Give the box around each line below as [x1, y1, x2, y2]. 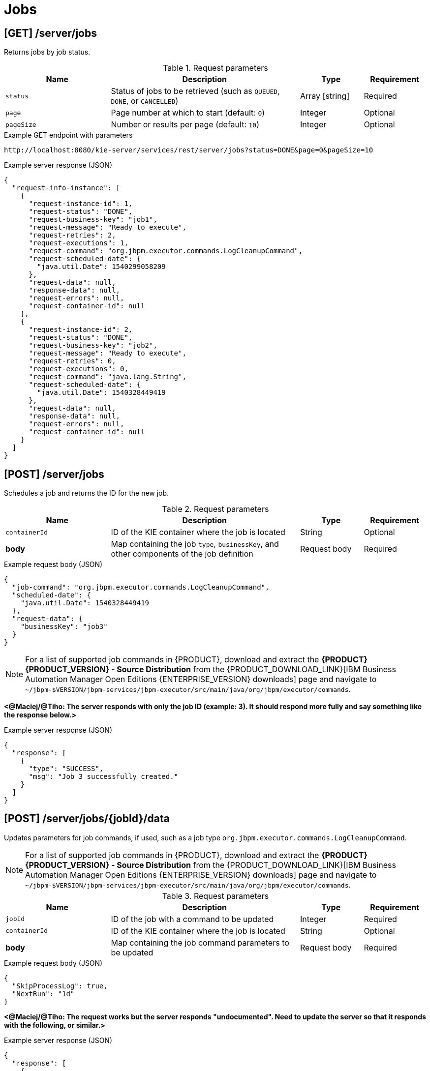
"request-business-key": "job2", [29, 341, 157, 350]
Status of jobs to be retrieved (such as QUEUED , [111, 86, 280, 96]
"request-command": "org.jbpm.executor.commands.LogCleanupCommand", [29, 247, 303, 255]
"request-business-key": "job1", [29, 215, 157, 224]
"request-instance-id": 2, [29, 326, 133, 334]
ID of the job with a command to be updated [111, 914, 274, 924]
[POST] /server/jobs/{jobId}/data [4, 812, 170, 825]
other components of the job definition [111, 549, 253, 559]
